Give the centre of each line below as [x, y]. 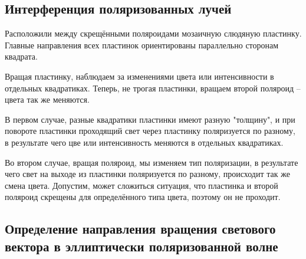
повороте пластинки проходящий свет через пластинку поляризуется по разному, [150, 131]
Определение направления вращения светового [140, 229]
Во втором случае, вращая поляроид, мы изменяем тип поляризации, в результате [152, 162]
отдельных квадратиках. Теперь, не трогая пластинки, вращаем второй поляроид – [153, 88]
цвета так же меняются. [47, 99]
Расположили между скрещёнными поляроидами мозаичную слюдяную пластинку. [153, 33]
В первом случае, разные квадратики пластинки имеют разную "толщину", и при [150, 119]
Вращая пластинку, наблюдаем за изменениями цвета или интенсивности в [139, 76]
